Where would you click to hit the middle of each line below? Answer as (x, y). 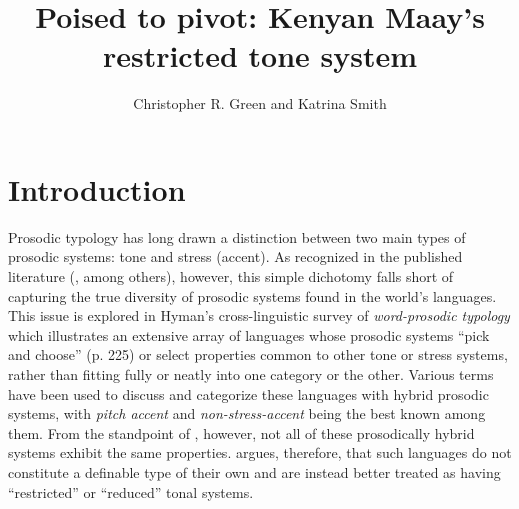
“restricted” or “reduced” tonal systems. (131, 491)
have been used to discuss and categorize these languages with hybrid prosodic (248, 393)
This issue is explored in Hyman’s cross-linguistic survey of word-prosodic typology (259, 315)
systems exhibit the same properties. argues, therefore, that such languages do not (260, 452)
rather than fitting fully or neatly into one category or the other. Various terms (251, 374)
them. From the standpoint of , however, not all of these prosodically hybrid (241, 432)
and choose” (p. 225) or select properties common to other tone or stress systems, (258, 354)
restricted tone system (260, 55)
